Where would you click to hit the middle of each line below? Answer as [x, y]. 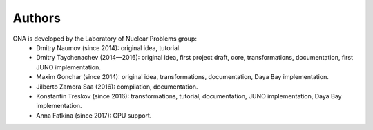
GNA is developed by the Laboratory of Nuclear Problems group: [105, 39]
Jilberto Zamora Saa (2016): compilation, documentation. [117, 87]
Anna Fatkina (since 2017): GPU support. [94, 115]
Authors [37, 18]
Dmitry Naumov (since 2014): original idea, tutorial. [108, 47]
